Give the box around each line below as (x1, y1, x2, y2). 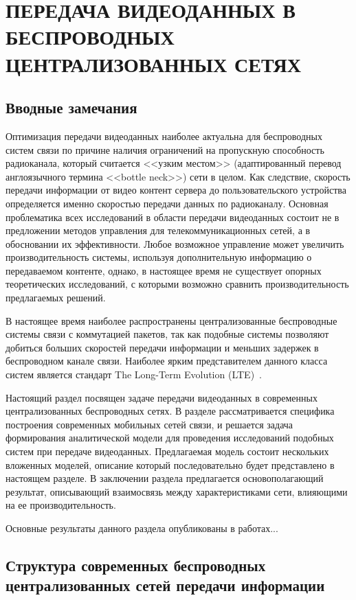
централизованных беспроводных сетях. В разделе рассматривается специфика (5, 404, 335, 418)
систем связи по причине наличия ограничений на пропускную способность (5, 142, 324, 157)
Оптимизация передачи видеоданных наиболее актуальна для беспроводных (5, 128, 322, 143)
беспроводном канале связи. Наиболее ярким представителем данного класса (5, 354, 328, 368)
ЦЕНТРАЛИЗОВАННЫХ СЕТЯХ (5, 49, 301, 78)
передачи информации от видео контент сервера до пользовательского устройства (5, 183, 346, 197)
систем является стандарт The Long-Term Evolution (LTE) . (5, 367, 262, 382)
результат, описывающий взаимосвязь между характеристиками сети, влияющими (5, 484, 348, 498)
